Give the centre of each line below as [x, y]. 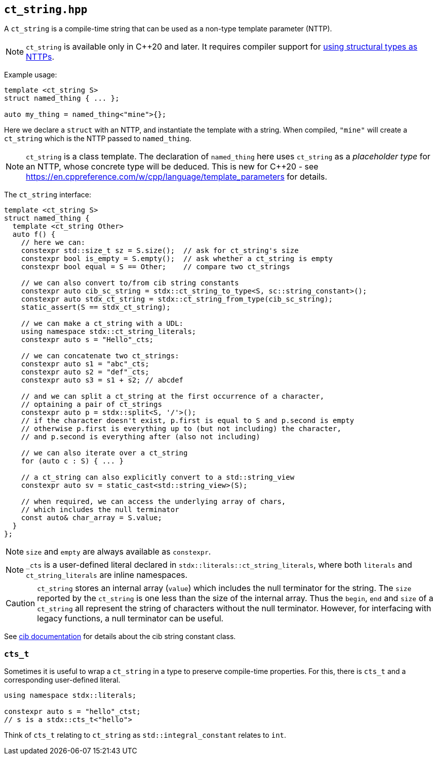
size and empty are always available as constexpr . [118, 552]
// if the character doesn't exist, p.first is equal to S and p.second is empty [188, 421]
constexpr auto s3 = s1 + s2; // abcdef [102, 380]
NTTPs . [40, 57]
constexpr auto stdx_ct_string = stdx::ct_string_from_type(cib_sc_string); [177, 299]
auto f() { [34, 235]
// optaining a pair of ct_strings [91, 405]
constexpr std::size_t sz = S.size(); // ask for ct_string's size [160, 251]
